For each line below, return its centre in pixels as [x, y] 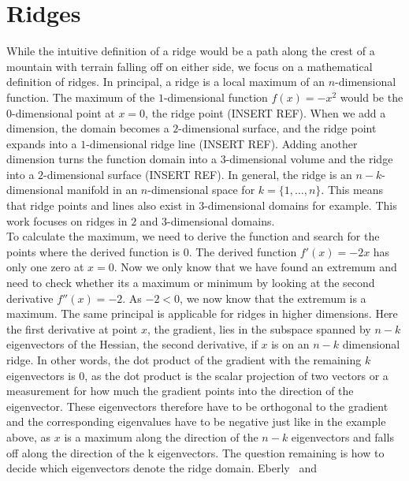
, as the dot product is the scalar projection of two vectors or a [236, 375]
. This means [352, 190]
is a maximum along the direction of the [161, 436]
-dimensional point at [63, 112]
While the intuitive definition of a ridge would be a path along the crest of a [191, 51]
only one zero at [45, 267]
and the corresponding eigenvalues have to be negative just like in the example [196, 421]
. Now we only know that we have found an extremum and [255, 267]
